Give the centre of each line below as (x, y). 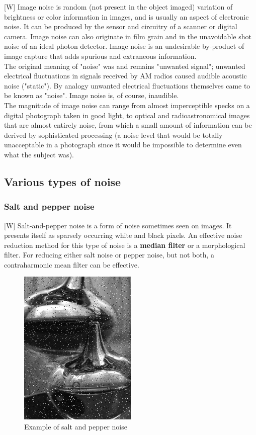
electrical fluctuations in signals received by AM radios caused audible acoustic (125, 76)
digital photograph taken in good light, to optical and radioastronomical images (127, 115)
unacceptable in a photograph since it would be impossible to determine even (123, 145)
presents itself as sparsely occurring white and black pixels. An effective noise (123, 235)
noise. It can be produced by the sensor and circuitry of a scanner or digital (121, 26)
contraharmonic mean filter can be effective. (72, 264)
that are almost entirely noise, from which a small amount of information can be (128, 125)
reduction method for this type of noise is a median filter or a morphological (125, 245)
